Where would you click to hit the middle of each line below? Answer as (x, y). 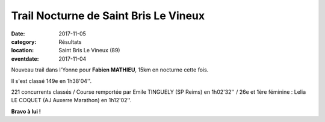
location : (23, 50)
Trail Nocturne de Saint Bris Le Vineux (108, 16)
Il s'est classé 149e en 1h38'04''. (51, 81)
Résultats (70, 41)
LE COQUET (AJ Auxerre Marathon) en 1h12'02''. (71, 100)
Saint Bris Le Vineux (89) (89, 50)
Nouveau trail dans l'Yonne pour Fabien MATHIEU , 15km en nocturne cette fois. (110, 70)
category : (24, 41)
